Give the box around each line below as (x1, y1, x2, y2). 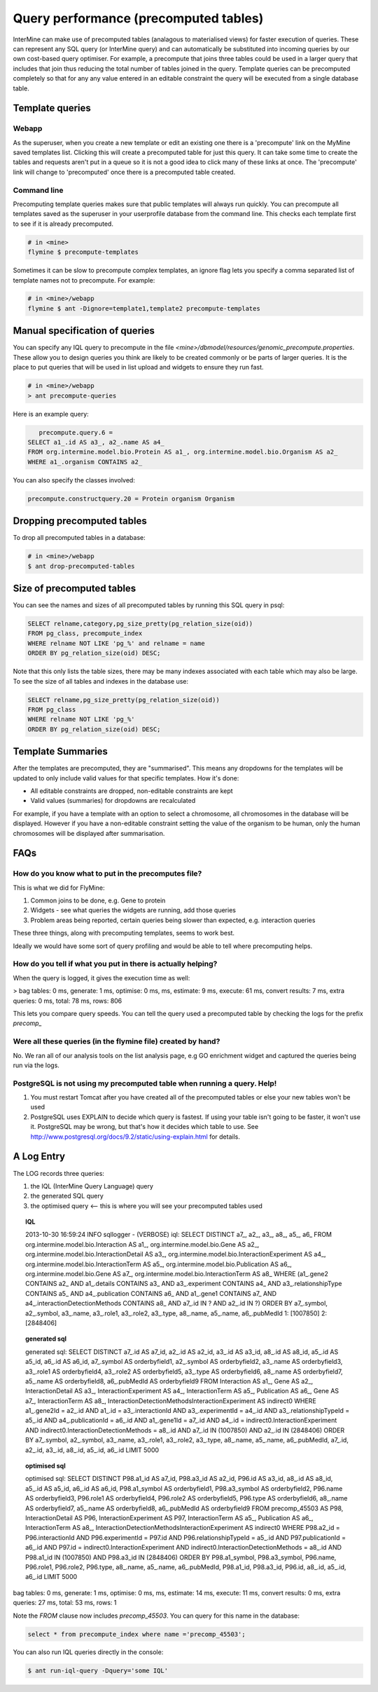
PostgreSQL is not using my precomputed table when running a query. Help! (13, 1078, 277, 1088)
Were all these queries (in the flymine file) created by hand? (13, 1036, 220, 1046)
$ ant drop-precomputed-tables (27, 562, 136, 570)
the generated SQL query (30, 1192, 104, 1200)
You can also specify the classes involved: (13, 475, 136, 484)
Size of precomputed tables (13, 582, 136, 594)
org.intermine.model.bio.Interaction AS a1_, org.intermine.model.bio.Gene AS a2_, (25, 1240, 260, 1248)
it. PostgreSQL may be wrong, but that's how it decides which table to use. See (30, 1123, 259, 1131)
